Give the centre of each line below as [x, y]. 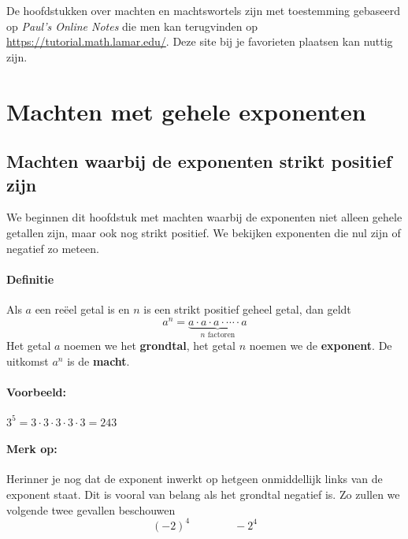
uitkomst [28, 361]
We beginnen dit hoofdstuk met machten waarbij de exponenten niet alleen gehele [204, 217]
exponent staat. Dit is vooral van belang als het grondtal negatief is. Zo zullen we [203, 494]
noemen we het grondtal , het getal [150, 346]
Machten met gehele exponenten [186, 111]
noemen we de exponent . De [321, 346]
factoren [221, 335]
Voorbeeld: [37, 391]
